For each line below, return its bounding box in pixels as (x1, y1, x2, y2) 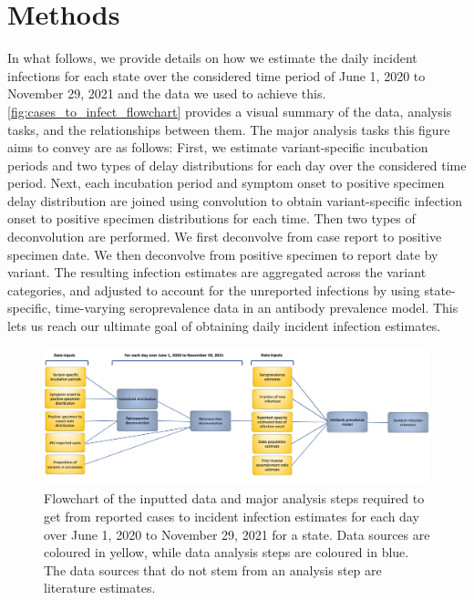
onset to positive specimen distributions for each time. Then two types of (7, 209, 416, 228)
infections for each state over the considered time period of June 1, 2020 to (7, 66, 426, 85)
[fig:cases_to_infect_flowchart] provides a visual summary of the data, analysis (7, 101, 452, 120)
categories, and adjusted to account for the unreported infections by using (7, 280, 420, 299)
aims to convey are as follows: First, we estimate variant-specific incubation (7, 138, 428, 157)
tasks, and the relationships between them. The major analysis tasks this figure (7, 119, 450, 139)
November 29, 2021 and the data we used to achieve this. (7, 84, 326, 103)
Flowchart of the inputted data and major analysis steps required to (44, 489, 425, 508)
